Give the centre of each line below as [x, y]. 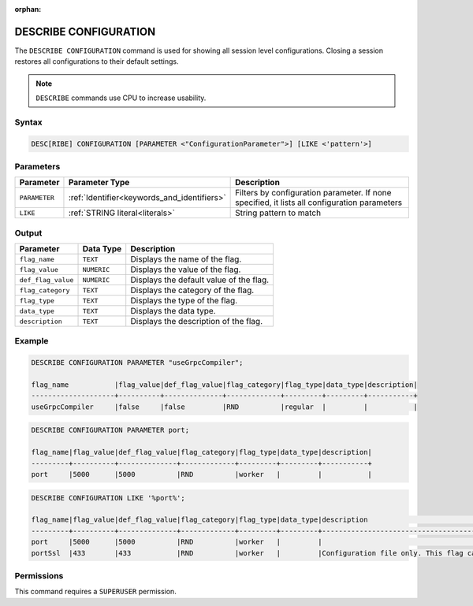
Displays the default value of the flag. [200, 280]
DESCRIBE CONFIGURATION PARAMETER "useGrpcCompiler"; [137, 363]
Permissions [39, 575]
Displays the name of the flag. [186, 259]
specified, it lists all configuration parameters [318, 203]
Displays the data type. [173, 311]
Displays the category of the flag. [192, 290]
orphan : [28, 9]
